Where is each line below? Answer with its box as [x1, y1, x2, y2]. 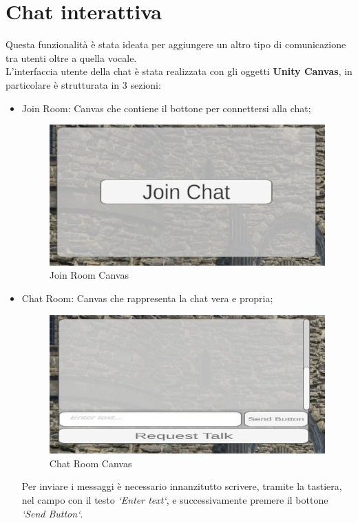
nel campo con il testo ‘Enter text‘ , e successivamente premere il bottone [21, 493, 328, 507]
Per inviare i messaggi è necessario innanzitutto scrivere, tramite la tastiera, [21, 479, 342, 493]
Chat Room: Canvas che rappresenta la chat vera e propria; [21, 291, 273, 306]
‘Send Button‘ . [21, 506, 83, 520]
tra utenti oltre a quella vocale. [6, 50, 137, 65]
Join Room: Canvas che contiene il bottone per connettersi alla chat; [21, 100, 311, 115]
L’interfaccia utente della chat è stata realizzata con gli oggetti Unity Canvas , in [6, 64, 352, 78]
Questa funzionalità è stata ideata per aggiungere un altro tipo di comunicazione [6, 37, 346, 52]
